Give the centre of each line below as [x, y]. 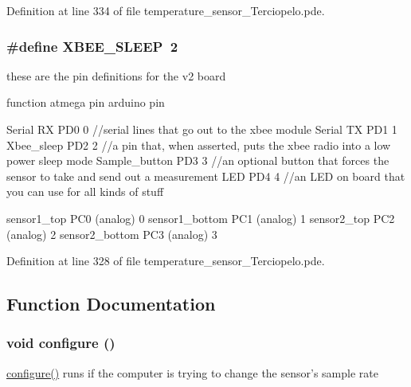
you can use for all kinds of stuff [85, 192]
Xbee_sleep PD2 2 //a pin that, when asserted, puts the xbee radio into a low [199, 145]
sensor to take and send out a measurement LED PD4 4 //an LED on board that [206, 176]
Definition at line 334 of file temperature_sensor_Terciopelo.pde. [166, 10]
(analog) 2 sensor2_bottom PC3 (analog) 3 [112, 234]
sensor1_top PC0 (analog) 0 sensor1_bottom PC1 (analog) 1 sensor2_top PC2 [201, 218]
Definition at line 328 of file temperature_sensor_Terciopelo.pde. [166, 261]
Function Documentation [111, 304]
